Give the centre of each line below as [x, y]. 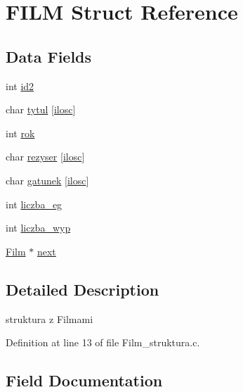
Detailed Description [83, 289]
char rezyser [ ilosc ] [45, 157]
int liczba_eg [34, 204]
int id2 [20, 86]
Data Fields [49, 56]
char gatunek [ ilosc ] [47, 180]
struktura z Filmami [50, 318]
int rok [20, 133]
